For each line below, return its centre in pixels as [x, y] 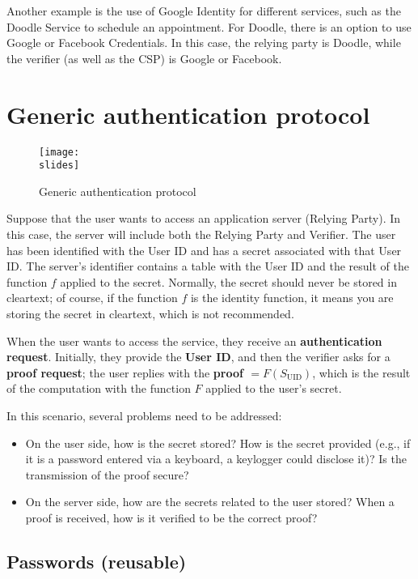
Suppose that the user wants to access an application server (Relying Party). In [204, 218]
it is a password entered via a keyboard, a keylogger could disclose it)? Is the [216, 459]
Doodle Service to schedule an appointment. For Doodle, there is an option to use [209, 26]
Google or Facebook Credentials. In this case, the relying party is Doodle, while [204, 43]
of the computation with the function [99, 388]
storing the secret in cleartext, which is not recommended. [150, 313]
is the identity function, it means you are [292, 298]
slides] [59, 166]
